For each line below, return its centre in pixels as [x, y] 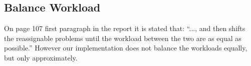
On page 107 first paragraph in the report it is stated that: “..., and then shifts [125, 28]
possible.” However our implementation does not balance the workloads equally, [126, 48]
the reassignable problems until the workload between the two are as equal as [123, 38]
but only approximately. [41, 57]
